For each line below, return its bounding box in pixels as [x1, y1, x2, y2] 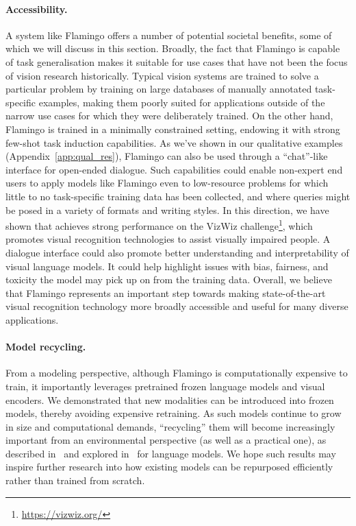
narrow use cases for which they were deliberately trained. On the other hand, [5, 108, 333, 123]
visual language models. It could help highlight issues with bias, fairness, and [5, 259, 329, 273]
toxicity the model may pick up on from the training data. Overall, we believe [5, 272, 332, 287]
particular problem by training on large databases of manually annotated [5, 82, 312, 96]
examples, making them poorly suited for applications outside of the [38, 95, 325, 109]
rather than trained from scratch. [5, 473, 145, 488]
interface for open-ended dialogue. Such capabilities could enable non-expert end [5, 162, 343, 176]
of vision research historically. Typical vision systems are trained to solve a [5, 68, 319, 82]
